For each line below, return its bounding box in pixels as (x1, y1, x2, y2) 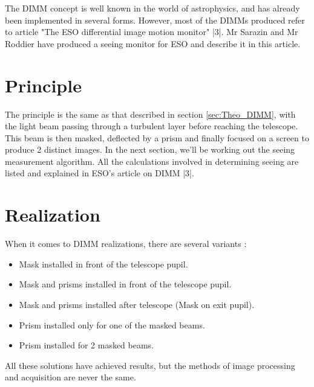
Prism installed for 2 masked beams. (19, 339, 154, 351)
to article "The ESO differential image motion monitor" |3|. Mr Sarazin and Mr (5, 25, 298, 38)
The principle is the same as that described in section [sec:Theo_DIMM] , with (5, 107, 296, 120)
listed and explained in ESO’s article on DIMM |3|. (5, 167, 194, 179)
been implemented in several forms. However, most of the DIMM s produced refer (5, 13, 305, 26)
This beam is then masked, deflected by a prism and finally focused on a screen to (5, 131, 309, 144)
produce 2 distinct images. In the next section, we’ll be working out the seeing (5, 143, 295, 156)
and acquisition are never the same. (5, 371, 136, 383)
